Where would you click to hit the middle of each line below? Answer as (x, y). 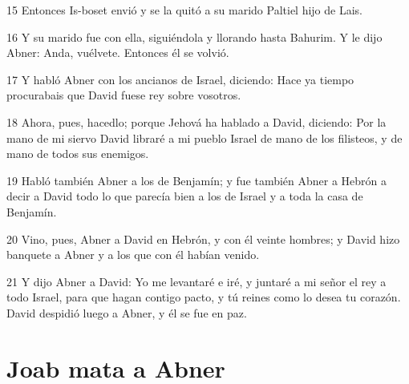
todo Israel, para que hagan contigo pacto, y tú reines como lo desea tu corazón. (204, 297)
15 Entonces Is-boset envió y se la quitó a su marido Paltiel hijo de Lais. (184, 10)
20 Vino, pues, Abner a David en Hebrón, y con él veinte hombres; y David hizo (203, 238)
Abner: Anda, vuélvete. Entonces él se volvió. (118, 53)
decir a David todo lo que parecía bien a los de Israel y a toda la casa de (185, 196)
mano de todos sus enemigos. (78, 154)
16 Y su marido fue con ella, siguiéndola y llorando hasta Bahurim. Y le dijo (194, 36)
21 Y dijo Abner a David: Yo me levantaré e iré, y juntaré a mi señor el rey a (196, 281)
